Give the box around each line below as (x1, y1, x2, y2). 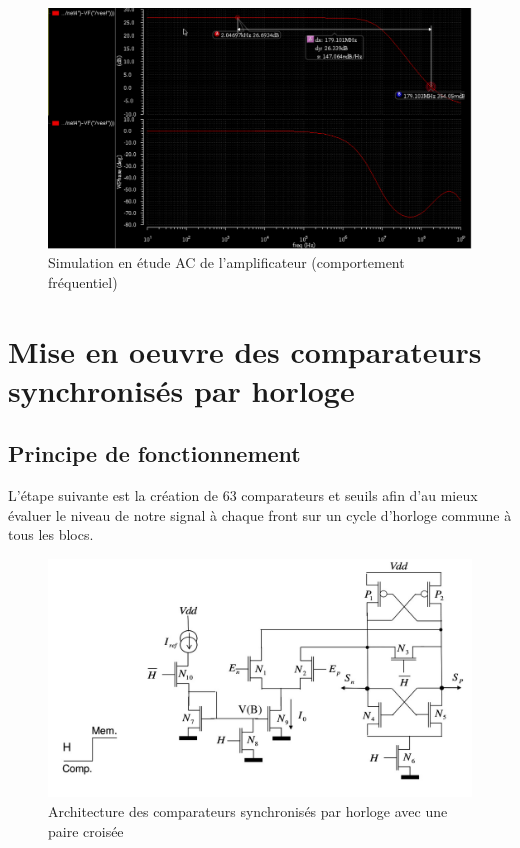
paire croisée (48, 820, 124, 841)
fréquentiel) (48, 271, 118, 292)
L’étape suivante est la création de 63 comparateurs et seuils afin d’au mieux (8, 485, 478, 506)
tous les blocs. (8, 524, 94, 545)
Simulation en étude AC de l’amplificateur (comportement (48, 252, 405, 273)
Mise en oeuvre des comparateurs (8, 330, 482, 371)
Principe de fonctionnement (8, 438, 301, 469)
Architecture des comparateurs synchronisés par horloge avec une (48, 800, 448, 821)
